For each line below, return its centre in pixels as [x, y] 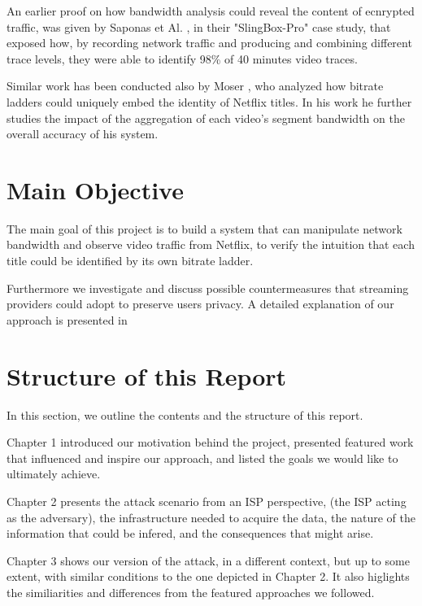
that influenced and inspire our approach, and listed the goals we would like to [202, 458]
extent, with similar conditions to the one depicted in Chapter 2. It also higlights [208, 576]
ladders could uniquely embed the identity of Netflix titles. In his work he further [209, 101]
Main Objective [95, 189]
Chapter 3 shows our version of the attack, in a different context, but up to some [208, 560]
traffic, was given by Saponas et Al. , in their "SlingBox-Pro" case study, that [199, 26]
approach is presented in [67, 319]
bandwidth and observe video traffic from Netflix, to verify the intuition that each [211, 244]
